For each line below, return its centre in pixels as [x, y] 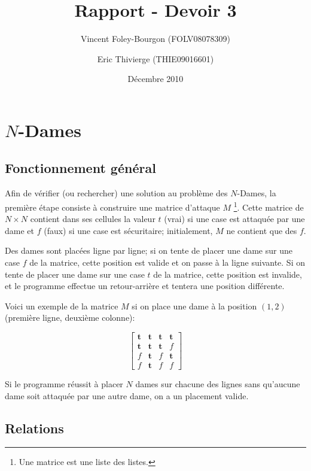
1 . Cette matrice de [269, 206]
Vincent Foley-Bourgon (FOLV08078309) [155, 39]
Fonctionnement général [80, 168]
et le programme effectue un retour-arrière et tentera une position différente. [145, 286]
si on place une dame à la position [194, 306]
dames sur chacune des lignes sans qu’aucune [218, 384]
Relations [34, 428]
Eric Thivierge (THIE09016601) [155, 58]
